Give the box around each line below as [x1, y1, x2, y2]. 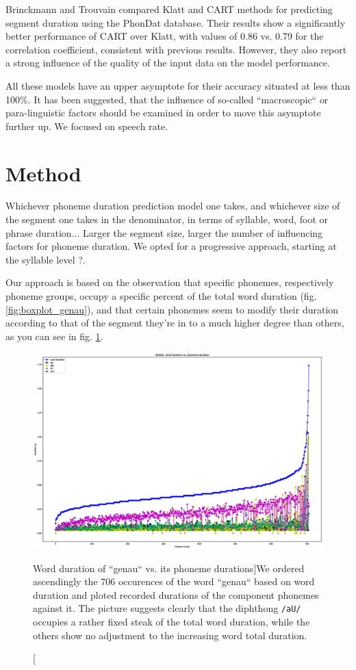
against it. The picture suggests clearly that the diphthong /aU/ [33, 601, 301, 615]
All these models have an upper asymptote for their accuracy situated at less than [5, 78, 351, 92]
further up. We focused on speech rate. [5, 118, 168, 133]
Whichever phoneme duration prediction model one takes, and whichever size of [5, 198, 340, 213]
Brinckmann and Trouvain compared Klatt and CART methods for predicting [5, 2, 333, 16]
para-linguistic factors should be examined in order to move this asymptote [5, 105, 321, 120]
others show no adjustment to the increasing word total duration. [33, 628, 307, 642]
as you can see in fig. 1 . [5, 328, 103, 343]
